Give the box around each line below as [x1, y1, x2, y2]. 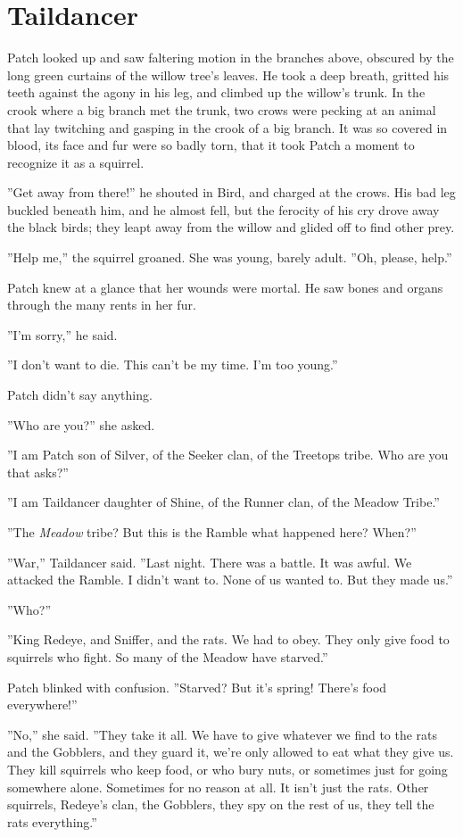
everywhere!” [7, 695, 78, 714]
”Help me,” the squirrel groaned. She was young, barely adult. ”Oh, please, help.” [7, 248, 452, 267]
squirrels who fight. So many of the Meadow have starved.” [7, 647, 328, 666]
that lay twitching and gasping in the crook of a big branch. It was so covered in [7, 118, 448, 137]
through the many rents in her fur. [7, 295, 196, 314]
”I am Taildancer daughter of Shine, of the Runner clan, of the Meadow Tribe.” [7, 493, 440, 511]
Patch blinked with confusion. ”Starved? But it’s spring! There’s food [7, 677, 387, 696]
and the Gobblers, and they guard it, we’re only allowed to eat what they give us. [7, 742, 454, 761]
